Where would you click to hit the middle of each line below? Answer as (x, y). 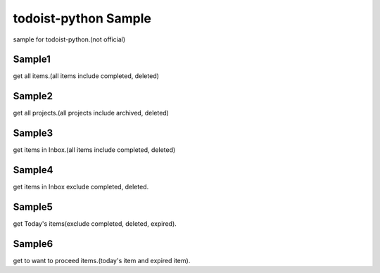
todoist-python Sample (82, 18)
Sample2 (33, 96)
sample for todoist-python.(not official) (69, 39)
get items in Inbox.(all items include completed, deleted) (94, 150)
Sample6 (33, 244)
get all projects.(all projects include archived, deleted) (91, 113)
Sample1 (32, 59)
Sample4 (33, 170)
